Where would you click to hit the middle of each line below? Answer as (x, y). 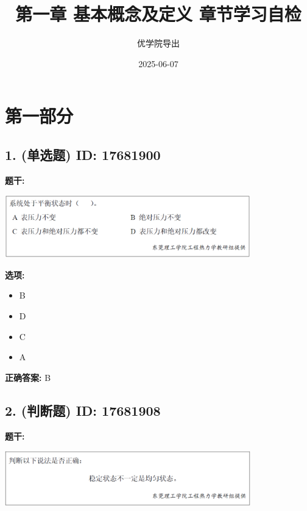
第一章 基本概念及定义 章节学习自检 (158, 14)
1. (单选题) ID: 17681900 (83, 154)
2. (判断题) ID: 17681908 (83, 410)
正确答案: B (28, 377)
